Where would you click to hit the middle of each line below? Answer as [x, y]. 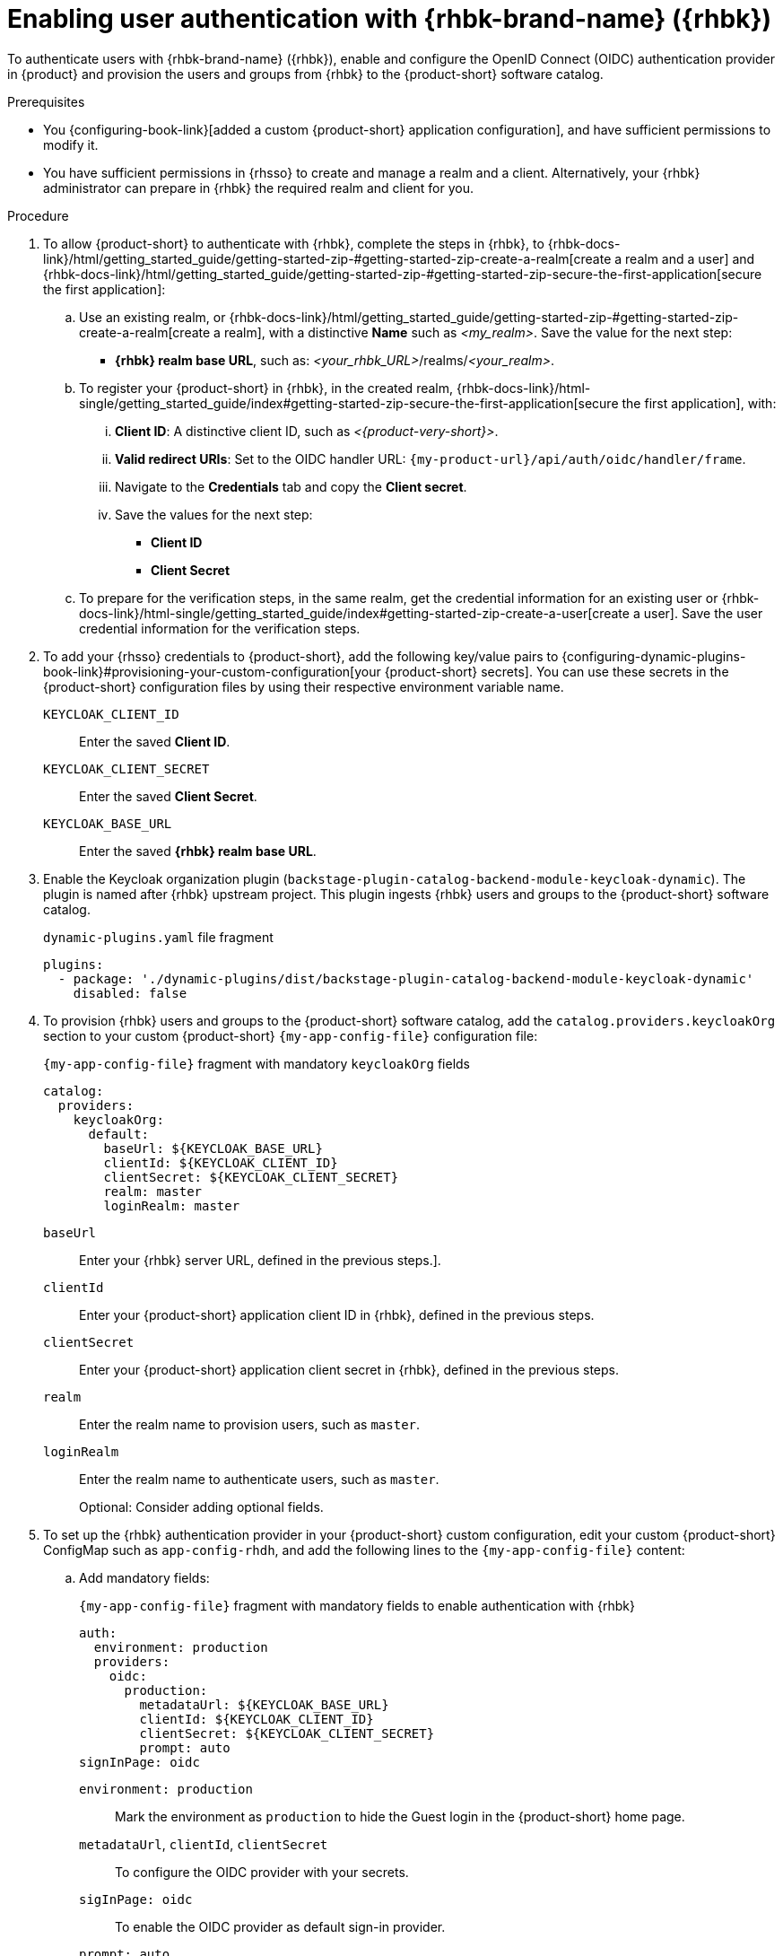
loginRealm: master [172, 1205]
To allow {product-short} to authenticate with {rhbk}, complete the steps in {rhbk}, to [294, 243]
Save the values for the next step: [214, 514]
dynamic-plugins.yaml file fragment [158, 937]
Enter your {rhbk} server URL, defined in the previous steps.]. [260, 1260]
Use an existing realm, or [152, 317]
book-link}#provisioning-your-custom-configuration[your [212, 671]
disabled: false [130, 993]
